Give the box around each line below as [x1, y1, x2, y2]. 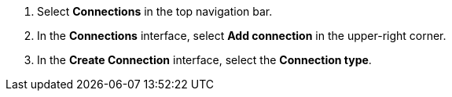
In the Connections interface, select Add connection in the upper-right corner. [37, 29, 446, 42]
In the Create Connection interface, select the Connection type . [37, 53, 372, 66]
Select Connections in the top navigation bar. [37, 5, 273, 18]
